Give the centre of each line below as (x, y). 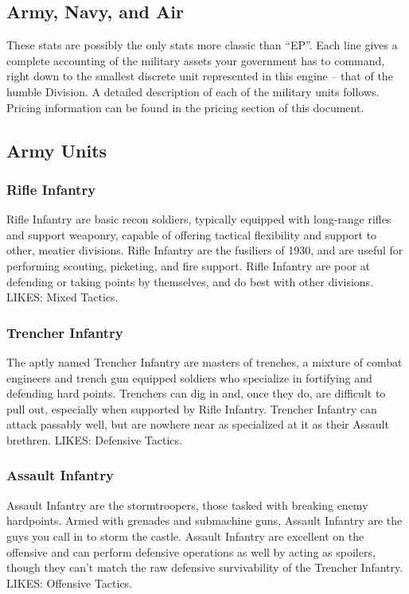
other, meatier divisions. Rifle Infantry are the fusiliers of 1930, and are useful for (205, 250)
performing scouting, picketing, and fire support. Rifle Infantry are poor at (189, 265)
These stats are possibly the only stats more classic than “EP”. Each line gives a (202, 45)
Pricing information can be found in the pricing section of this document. (185, 107)
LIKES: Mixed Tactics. (62, 297)
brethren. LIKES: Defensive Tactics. (94, 439)
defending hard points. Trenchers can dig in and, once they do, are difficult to (196, 393)
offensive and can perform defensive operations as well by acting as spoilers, (191, 551)
